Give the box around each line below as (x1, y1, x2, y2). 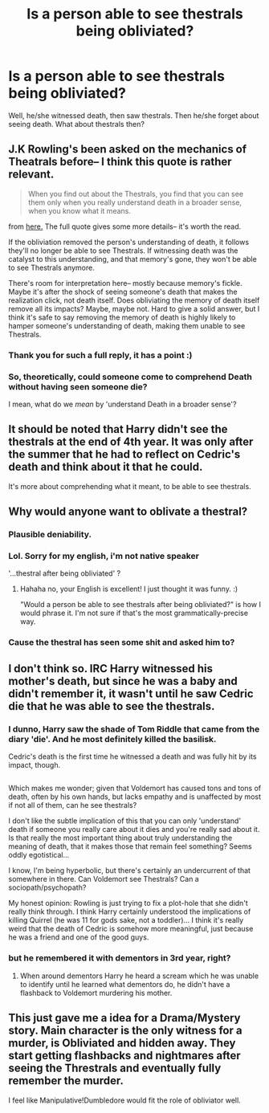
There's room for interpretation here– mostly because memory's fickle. (8, 278, 243, 287)
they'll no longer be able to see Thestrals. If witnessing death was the (8, 246, 238, 255)
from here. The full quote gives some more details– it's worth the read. (8, 222, 242, 231)
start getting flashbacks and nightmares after (8, 1049, 241, 1062)
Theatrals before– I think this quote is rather (8, 155, 232, 169)
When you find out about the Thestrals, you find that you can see (27, 189, 243, 198)
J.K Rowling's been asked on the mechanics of (8, 142, 247, 157)
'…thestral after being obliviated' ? (8, 569, 121, 578)
